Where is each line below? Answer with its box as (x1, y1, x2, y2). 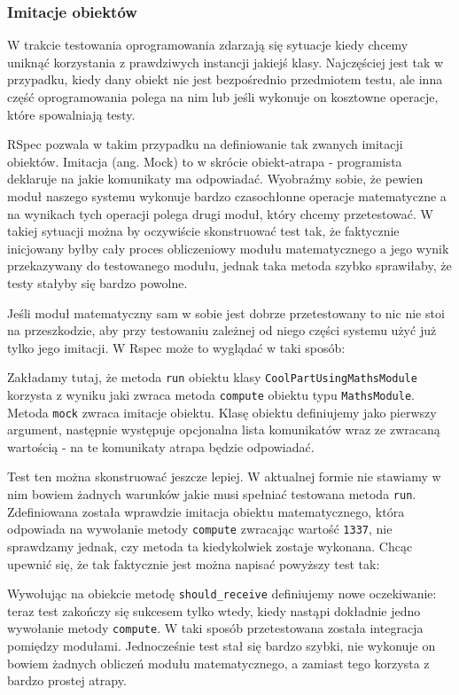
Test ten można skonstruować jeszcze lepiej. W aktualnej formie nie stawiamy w (7, 467, 441, 486)
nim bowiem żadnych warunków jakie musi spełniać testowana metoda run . (7, 485, 416, 504)
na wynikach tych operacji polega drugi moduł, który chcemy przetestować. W (7, 204, 433, 223)
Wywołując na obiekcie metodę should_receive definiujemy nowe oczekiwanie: (7, 584, 437, 603)
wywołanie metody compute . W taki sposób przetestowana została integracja (7, 619, 424, 637)
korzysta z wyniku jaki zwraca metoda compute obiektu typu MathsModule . (7, 385, 415, 403)
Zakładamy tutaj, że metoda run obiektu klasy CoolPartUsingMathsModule (7, 368, 417, 387)
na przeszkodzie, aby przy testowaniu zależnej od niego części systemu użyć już (7, 321, 437, 340)
